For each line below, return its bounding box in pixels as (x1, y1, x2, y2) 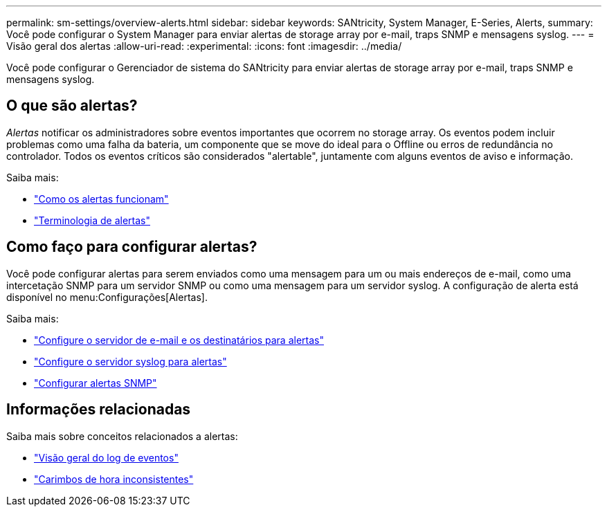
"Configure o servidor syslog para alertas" (34, 355, 227, 367)
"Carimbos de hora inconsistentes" (34, 473, 194, 485)
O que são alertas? (6, 97, 138, 115)
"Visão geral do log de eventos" (34, 451, 179, 464)
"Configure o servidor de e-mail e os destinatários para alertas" (34, 333, 324, 346)
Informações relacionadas (6, 401, 191, 419)
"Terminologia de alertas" (34, 214, 150, 226)
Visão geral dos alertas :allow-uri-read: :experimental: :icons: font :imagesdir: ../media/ (6, 40, 402, 52)
